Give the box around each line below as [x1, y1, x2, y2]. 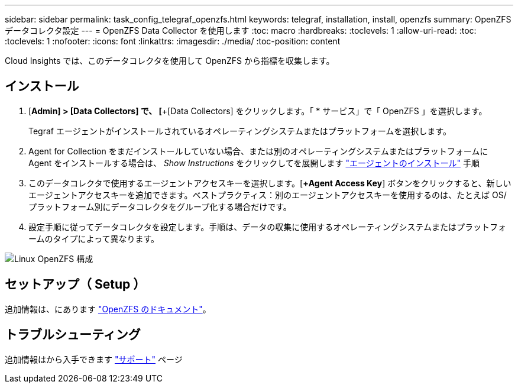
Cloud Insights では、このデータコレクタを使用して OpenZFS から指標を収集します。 [5, 56, 335, 66]
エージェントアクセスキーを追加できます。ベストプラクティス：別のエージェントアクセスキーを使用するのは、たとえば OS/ [28, 189, 507, 200]
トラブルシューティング [5, 327, 141, 342]
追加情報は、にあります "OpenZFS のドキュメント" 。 [5, 303, 211, 314]
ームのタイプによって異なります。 [28, 233, 160, 244]
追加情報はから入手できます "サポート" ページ [5, 354, 183, 364]
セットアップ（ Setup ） [5, 277, 146, 292]
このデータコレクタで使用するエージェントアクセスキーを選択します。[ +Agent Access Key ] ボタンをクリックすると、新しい [28, 177, 511, 188]
